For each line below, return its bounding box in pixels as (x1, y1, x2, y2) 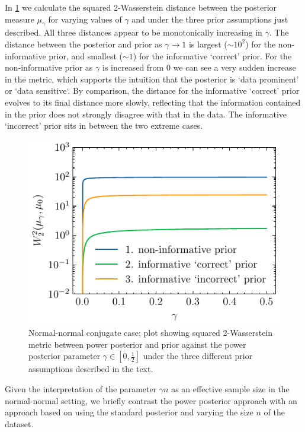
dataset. (5, 417, 34, 430)
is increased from (102, 61, 164, 74)
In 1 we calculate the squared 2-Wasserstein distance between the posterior (5, 1, 277, 13)
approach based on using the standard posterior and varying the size (5, 406, 253, 418)
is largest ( (188, 37, 227, 50)
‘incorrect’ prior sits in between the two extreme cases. (5, 119, 203, 132)
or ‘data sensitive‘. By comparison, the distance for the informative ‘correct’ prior (5, 84, 300, 97)
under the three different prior (143, 350, 253, 362)
